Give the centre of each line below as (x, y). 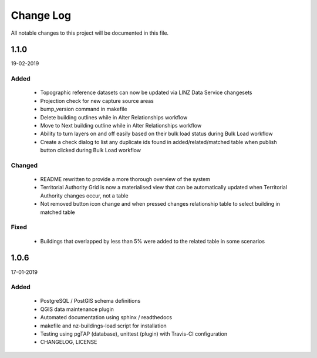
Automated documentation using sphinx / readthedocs (106, 317)
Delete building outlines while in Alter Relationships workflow (114, 117)
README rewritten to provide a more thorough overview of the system (125, 179)
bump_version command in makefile (84, 109)
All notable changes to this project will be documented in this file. (90, 33)
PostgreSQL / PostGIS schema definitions (90, 301)
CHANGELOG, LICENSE (69, 342)
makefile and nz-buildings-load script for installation (103, 326)
